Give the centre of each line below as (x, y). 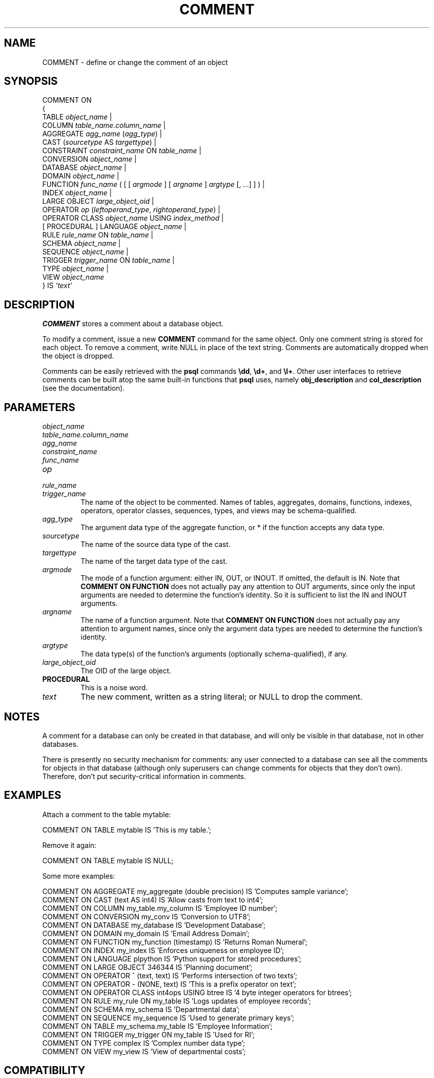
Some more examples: (79, 876)
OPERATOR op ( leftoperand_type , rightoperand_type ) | (131, 210)
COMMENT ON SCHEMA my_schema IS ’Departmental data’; (141, 1009)
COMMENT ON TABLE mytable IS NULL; (108, 860)
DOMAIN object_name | (81, 176)
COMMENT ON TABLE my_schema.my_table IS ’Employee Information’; (157, 1026)
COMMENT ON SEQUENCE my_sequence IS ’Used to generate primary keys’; (168, 1018)
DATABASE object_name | (84, 168)
